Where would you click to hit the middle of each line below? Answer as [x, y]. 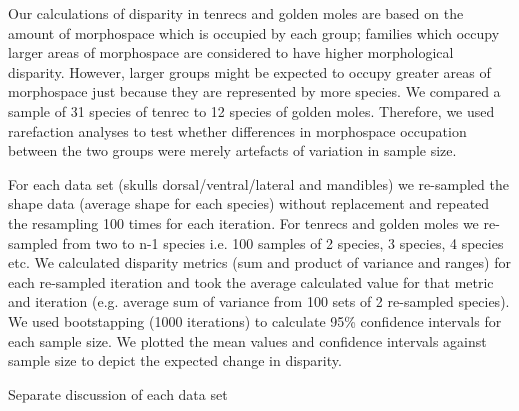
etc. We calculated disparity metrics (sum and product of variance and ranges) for [259, 262]
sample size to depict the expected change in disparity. [175, 360]
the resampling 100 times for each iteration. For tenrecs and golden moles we [243, 222]
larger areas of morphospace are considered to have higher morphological [231, 52]
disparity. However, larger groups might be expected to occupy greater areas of [249, 71]
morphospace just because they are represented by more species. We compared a [254, 91]
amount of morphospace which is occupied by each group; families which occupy [254, 32]
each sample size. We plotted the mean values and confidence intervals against [247, 340]
